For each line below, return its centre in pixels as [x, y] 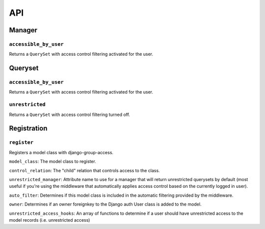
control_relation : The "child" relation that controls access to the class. [84, 170]
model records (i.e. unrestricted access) [50, 220]
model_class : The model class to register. [53, 161]
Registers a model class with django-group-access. [61, 152]
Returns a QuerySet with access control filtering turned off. [69, 114]
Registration [28, 128]
